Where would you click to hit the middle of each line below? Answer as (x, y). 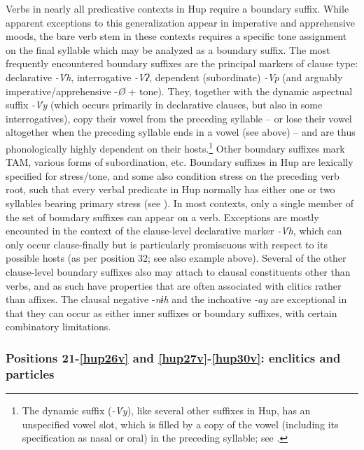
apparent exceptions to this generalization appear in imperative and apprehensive (181, 22)
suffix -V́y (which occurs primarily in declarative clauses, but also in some (164, 105)
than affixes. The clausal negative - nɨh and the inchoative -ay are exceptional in (176, 299)
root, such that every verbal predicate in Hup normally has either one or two (170, 189)
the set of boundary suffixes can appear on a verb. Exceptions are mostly (162, 217)
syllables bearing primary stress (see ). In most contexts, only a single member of (180, 203)
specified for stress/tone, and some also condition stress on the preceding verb (173, 175)
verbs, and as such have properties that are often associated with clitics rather (174, 285)
